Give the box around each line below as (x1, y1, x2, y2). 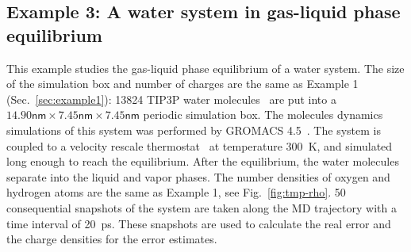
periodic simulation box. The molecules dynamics (143, 106, 383, 123)
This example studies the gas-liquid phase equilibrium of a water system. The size (6, 59, 405, 76)
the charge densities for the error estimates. (6, 231, 217, 247)
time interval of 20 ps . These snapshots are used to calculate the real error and (6, 215, 391, 231)
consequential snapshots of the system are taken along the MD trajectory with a (6, 199, 397, 216)
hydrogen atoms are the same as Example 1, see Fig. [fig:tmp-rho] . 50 (6, 184, 346, 200)
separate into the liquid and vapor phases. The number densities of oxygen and (6, 168, 390, 185)
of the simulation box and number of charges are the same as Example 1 (6, 75, 359, 92)
